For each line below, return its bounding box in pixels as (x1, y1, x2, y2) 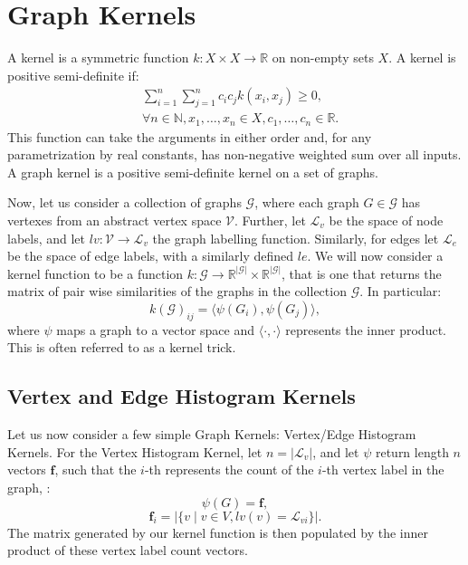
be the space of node (329, 211, 444, 229)
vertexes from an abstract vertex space (7, 211, 222, 229)
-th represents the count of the (144, 460, 314, 479)
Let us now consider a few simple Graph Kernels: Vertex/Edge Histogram (7, 425, 416, 444)
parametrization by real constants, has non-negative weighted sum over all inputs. (7, 145, 462, 164)
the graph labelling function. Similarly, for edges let (152, 228, 439, 247)
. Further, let (234, 211, 306, 229)
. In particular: (359, 282, 442, 301)
